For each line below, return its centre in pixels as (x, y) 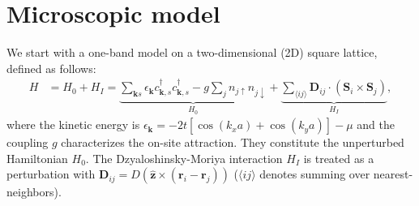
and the (376, 124)
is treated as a (339, 158)
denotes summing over (315, 174)
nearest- (393, 174)
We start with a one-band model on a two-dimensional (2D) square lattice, (192, 52)
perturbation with (51, 174)
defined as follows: (51, 68)
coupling (28, 142)
